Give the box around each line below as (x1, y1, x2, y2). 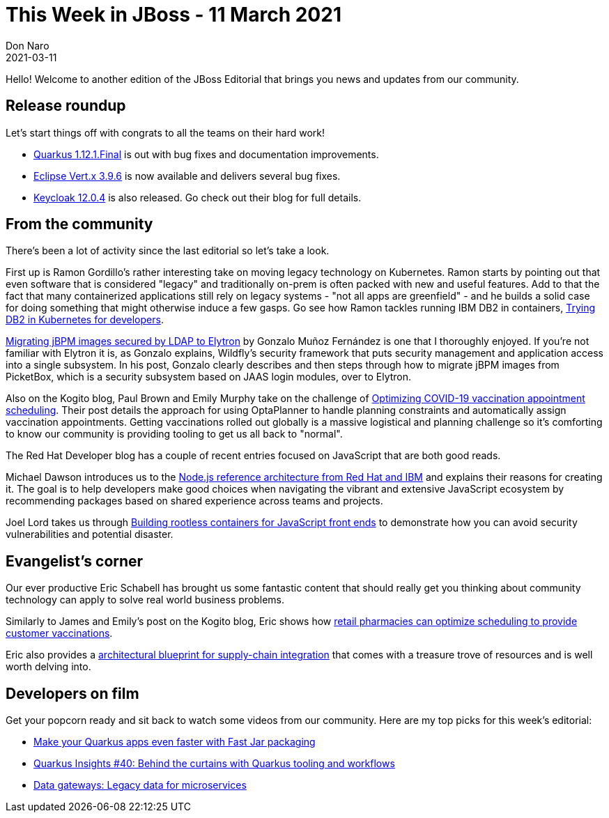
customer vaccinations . (6, 627, 113, 640)
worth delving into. (6, 661, 91, 673)
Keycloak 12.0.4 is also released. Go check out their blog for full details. (33, 191, 362, 203)
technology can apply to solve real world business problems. (6, 594, 285, 606)
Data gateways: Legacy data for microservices (33, 779, 247, 792)
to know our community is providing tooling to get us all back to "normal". (6, 428, 343, 440)
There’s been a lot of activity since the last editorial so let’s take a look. (6, 245, 330, 257)
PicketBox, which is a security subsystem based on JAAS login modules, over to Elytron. (6, 371, 412, 383)
